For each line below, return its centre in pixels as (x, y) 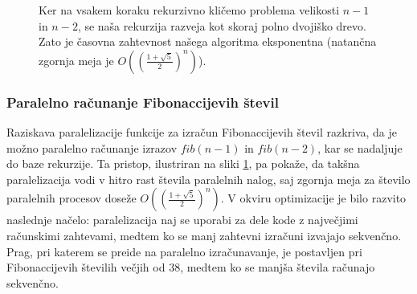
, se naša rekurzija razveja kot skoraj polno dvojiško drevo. (222, 25)
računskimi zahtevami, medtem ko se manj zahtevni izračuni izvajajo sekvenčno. (204, 235)
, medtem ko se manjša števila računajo (278, 267)
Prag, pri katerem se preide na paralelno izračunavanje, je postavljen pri (184, 251)
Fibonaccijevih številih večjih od (86, 267)
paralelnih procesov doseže (72, 198)
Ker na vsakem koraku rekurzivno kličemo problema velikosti (189, 10)
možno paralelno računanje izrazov (92, 147)
